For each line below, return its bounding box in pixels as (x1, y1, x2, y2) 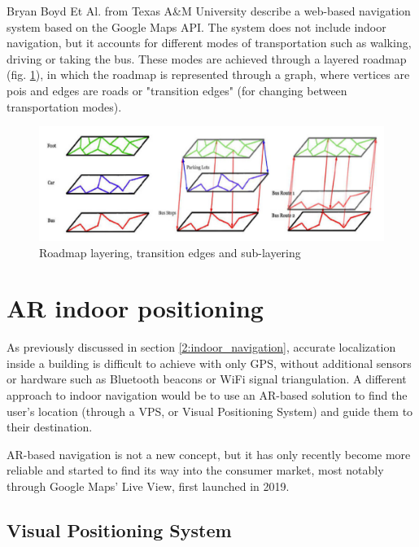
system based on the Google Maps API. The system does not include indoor (7, 18, 386, 35)
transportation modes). (7, 98, 122, 115)
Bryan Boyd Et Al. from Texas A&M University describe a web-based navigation (7, 2, 411, 19)
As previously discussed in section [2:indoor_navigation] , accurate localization (7, 339, 396, 356)
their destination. (7, 418, 93, 435)
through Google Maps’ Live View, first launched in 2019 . (7, 478, 290, 494)
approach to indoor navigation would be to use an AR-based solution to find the (7, 387, 408, 404)
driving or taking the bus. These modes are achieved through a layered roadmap (7, 50, 407, 67)
